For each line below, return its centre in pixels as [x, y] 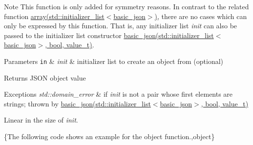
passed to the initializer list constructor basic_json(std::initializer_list [109, 35]
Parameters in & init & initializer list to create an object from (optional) [114, 61]
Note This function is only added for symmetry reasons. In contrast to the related [126, 6]
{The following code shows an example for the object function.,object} [109, 136]
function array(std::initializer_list [54, 16]
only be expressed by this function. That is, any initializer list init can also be [121, 26]
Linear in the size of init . [41, 120]
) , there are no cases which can [201, 16]
